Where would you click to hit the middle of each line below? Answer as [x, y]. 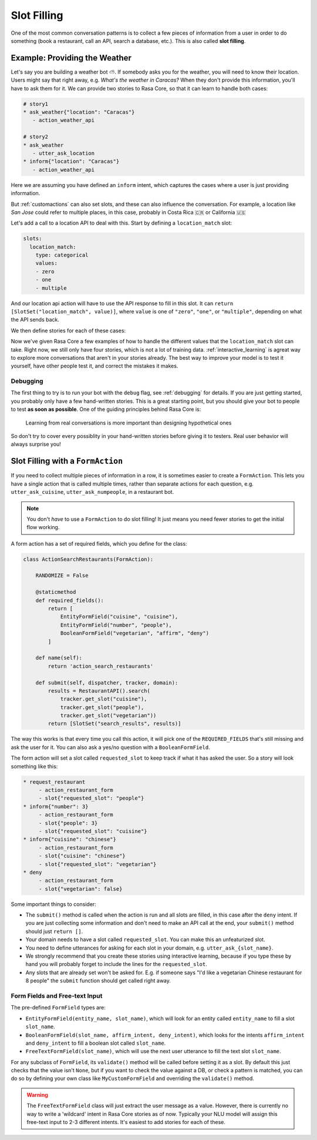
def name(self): [59, 658]
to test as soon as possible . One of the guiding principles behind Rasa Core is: [106, 409]
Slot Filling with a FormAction [67, 461]
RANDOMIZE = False [62, 576]
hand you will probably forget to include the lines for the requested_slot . [117, 964]
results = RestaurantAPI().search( [99, 691]
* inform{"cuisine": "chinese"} [70, 840]
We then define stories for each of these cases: [68, 330]
